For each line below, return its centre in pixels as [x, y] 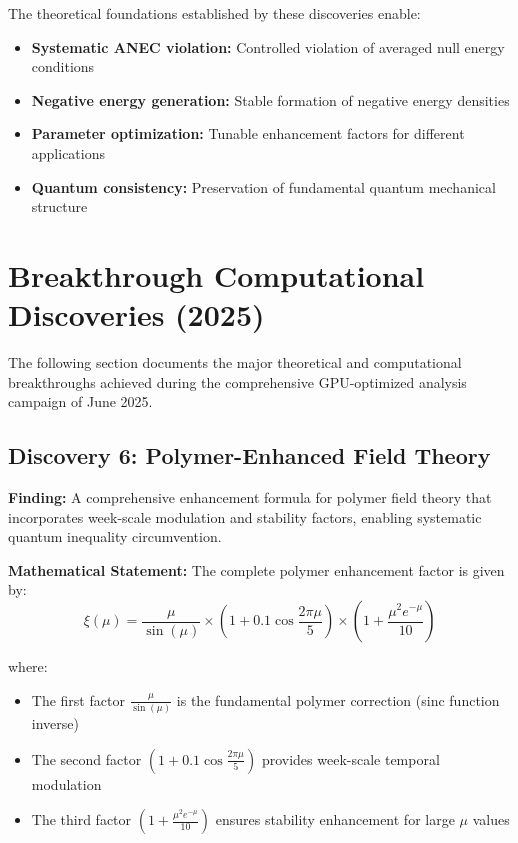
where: [28, 666]
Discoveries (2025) [136, 314]
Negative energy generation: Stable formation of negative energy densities [270, 99]
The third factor [81, 819]
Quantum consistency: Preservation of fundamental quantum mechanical [263, 186]
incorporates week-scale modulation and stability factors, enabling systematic [245, 516]
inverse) [55, 722]
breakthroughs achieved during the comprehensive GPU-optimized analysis [237, 381]
